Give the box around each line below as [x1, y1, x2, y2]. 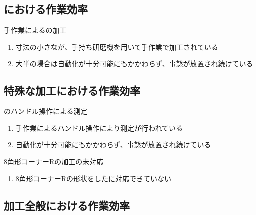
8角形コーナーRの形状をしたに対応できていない [15, 173, 172, 183]
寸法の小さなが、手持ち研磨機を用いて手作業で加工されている [15, 41, 218, 52]
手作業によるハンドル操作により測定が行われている [15, 122, 183, 133]
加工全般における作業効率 [4, 197, 130, 213]
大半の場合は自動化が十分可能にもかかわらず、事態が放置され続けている [15, 58, 253, 69]
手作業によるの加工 [4, 25, 67, 35]
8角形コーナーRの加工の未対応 [4, 156, 104, 166]
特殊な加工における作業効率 [4, 83, 140, 98]
